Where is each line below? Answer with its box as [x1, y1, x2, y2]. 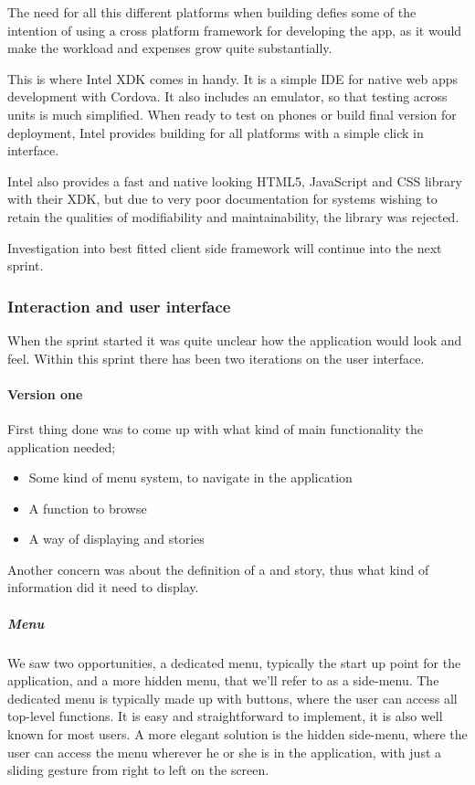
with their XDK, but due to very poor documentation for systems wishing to [7, 189, 438, 208]
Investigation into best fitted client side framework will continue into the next [7, 238, 442, 257]
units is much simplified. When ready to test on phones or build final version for [7, 104, 457, 123]
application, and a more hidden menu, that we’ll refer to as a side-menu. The [7, 671, 439, 690]
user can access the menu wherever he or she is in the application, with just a [7, 742, 442, 761]
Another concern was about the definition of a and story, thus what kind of [7, 559, 429, 578]
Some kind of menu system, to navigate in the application [28, 468, 353, 487]
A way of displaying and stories [28, 529, 205, 548]
